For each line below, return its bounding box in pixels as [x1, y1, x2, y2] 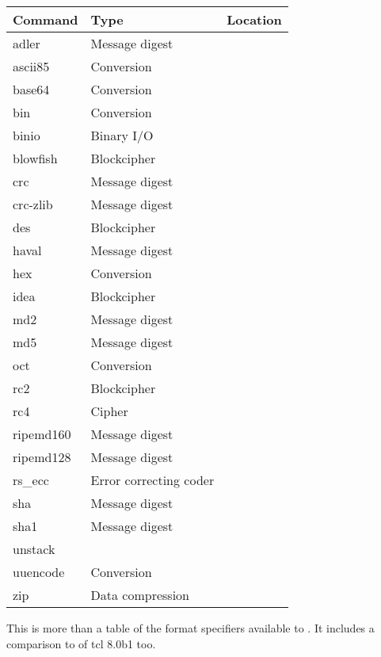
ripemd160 [13, 425, 71, 443]
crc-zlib [13, 195, 53, 213]
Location [227, 10, 282, 29]
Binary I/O [90, 126, 154, 144]
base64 [13, 80, 50, 98]
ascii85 [13, 57, 50, 75]
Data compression [90, 586, 189, 604]
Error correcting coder [90, 471, 215, 489]
